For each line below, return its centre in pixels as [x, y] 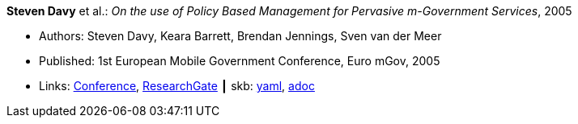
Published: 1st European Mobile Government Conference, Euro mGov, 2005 [240, 61]
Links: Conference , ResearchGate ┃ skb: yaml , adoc [177, 86]
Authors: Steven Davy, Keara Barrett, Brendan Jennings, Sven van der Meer [240, 36]
